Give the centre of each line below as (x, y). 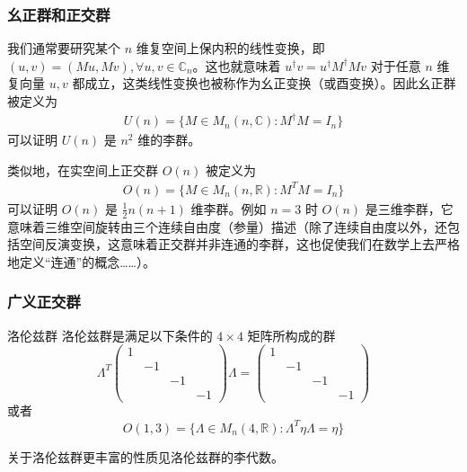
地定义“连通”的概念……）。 (81, 261)
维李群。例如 (229, 208)
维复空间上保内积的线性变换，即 (230, 48)
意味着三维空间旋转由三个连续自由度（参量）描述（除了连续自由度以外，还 (227, 226)
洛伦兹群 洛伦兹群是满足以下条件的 (110, 335)
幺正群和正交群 (59, 14)
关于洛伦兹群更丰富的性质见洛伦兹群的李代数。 (145, 456)
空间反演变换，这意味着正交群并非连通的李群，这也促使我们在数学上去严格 (239, 244)
